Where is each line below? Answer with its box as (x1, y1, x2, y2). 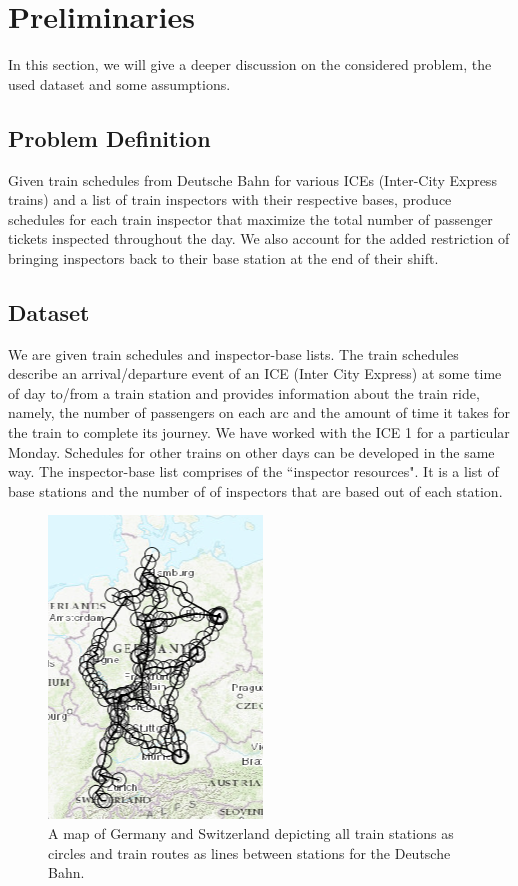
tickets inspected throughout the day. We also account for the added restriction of (8, 228, 510, 249)
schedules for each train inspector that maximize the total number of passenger (8, 208, 493, 229)
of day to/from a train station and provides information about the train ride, (8, 382, 480, 403)
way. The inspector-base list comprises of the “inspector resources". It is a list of (8, 461, 499, 482)
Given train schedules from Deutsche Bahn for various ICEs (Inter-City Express (8, 169, 497, 190)
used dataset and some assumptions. (8, 73, 231, 94)
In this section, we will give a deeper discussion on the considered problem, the (8, 54, 492, 75)
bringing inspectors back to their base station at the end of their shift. (8, 247, 439, 268)
